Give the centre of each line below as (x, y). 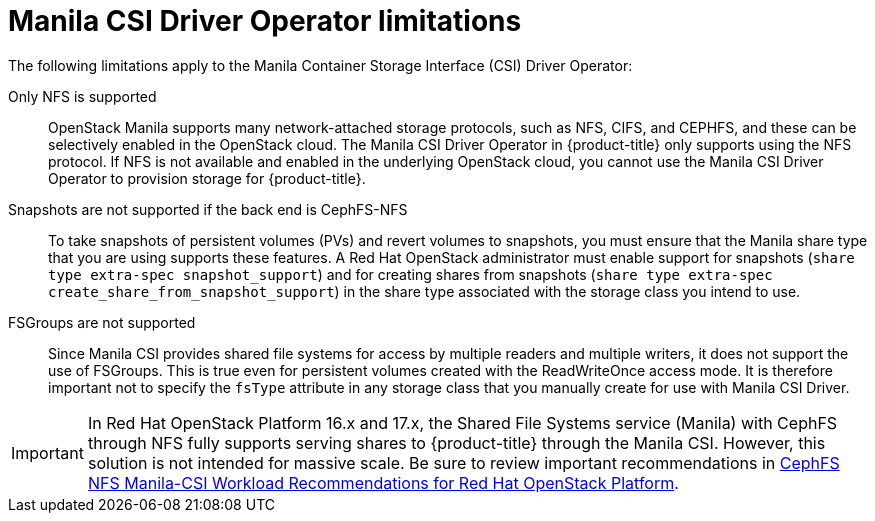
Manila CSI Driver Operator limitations (265, 21)
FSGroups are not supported (102, 322)
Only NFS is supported (82, 96)
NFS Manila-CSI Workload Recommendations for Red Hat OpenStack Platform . (383, 482)
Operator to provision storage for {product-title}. (207, 178)
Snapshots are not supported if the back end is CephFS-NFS (208, 209)
